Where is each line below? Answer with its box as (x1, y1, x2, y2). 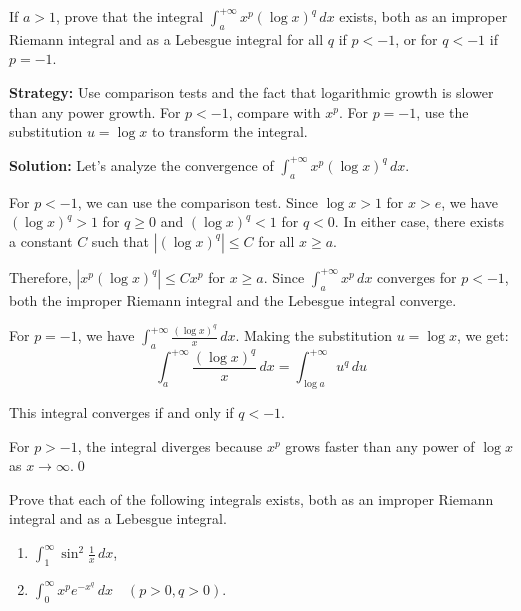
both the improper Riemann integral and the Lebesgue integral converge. (9, 289, 457, 310)
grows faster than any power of (285, 435, 475, 456)
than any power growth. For (9, 101, 181, 122)
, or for (395, 28, 438, 49)
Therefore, (9, 266, 72, 287)
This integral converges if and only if (9, 402, 234, 423)
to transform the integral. (151, 121, 308, 142)
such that (91, 230, 150, 251)
